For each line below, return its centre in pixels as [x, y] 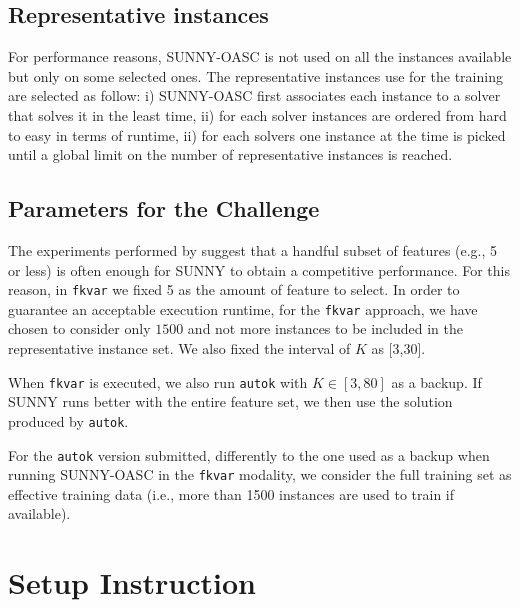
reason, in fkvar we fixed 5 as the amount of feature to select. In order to [234, 289]
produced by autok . [68, 420]
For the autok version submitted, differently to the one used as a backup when [249, 454]
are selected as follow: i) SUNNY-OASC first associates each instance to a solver [254, 95]
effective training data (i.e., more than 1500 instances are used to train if [231, 493]
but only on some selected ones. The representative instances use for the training [255, 75]
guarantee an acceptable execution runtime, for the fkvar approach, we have [243, 308]
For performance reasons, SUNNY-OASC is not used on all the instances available [260, 56]
